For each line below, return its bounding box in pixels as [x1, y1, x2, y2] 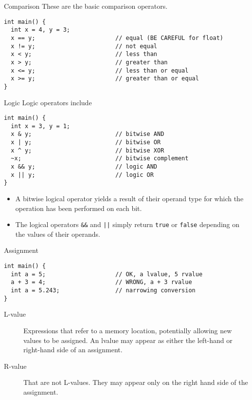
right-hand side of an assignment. [23, 344, 123, 355]
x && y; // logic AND [11, 163, 157, 171]
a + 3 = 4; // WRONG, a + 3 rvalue [11, 279, 192, 286]
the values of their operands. [15, 229, 100, 239]
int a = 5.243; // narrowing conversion [11, 287, 196, 294]
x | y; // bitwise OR [11, 139, 161, 146]
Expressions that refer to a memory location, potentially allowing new [23, 325, 232, 335]
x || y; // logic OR [11, 171, 154, 178]
